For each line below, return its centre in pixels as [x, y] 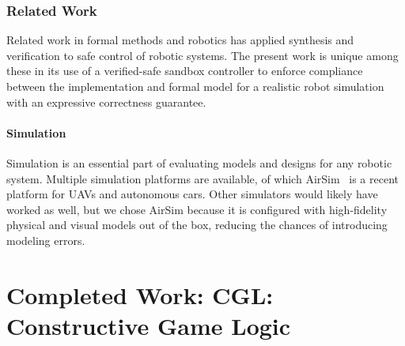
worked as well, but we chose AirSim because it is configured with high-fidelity [197, 209]
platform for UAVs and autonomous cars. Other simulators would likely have [192, 194]
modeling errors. [46, 240]
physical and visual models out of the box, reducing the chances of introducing [197, 225]
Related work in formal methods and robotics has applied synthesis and [180, 40]
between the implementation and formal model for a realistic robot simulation [195, 86]
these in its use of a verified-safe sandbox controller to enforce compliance [185, 71]
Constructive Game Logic [149, 325]
